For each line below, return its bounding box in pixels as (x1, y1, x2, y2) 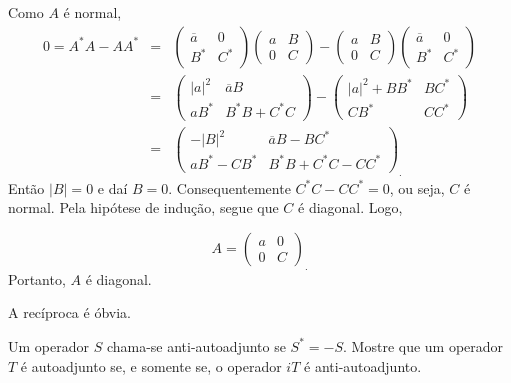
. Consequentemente (168, 177, 291, 198)
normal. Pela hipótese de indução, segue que (8, 197, 279, 218)
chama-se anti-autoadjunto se (106, 335, 286, 356)
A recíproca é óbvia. (8, 302, 131, 323)
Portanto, (8, 268, 66, 289)
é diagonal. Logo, (298, 197, 403, 218)
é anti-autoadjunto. (304, 355, 422, 376)
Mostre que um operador (351, 335, 504, 356)
